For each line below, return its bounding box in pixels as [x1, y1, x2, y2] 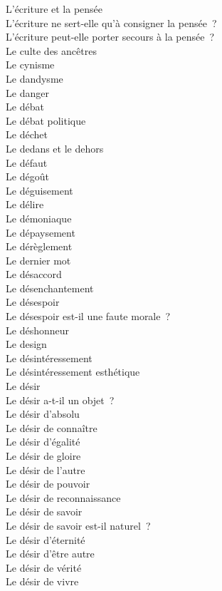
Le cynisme [6, 57, 55, 72]
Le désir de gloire [6, 448, 81, 463]
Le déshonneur [6, 322, 69, 337]
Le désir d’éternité [6, 532, 85, 547]
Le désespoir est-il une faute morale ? [6, 309, 171, 324]
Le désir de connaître [6, 420, 97, 435]
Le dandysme [6, 71, 63, 86]
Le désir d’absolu [6, 406, 80, 421]
